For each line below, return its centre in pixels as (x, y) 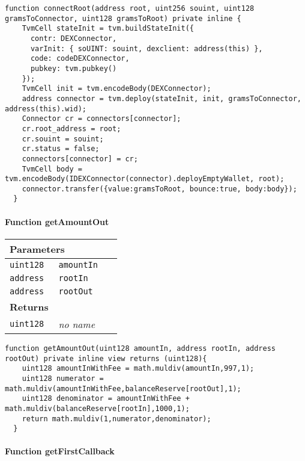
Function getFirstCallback (60, 451)
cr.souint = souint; (63, 139)
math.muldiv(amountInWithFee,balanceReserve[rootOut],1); (123, 388)
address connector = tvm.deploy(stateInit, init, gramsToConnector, (162, 98)
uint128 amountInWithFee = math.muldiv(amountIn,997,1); (138, 369)
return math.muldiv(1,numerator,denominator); (116, 419)
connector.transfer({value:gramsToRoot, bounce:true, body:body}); (159, 189)
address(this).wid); (46, 109)
